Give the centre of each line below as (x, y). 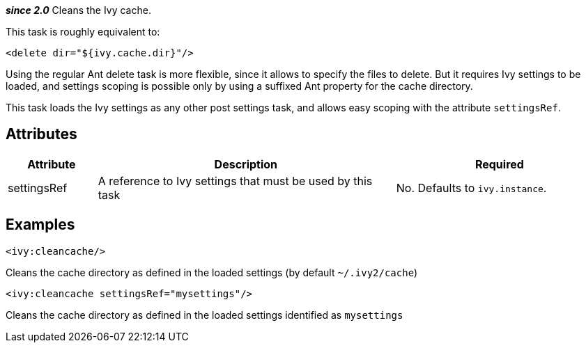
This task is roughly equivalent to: (83, 32)
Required (499, 164)
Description (246, 164)
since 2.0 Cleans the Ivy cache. (78, 10)
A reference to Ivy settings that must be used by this (235, 181)
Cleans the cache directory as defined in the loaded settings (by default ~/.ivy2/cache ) (212, 272)
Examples (40, 225)
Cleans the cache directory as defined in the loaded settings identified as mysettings (205, 315)
